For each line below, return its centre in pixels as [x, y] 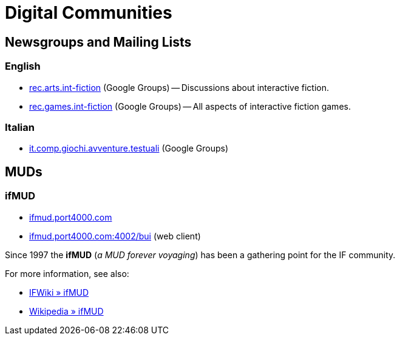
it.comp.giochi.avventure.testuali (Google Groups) [129, 148]
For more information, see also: [67, 273]
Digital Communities [89, 13]
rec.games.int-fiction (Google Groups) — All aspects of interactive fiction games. [190, 106]
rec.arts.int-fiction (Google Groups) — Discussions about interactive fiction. [179, 87]
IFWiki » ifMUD [59, 292]
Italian [20, 127]
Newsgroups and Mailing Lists [98, 42]
